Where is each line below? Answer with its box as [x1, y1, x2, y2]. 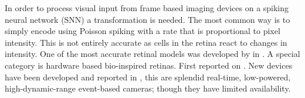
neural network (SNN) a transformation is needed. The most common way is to [5, 13, 290, 25]
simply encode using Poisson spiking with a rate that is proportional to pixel [5, 25, 280, 37]
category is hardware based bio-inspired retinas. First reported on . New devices [5, 59, 293, 71]
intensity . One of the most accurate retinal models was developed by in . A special [5, 48, 300, 60]
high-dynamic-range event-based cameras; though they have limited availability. [5, 82, 291, 94]
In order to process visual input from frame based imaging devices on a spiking [5, 2, 289, 13]
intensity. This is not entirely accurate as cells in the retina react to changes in [5, 36, 287, 48]
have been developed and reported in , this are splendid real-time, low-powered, [5, 70, 291, 83]
